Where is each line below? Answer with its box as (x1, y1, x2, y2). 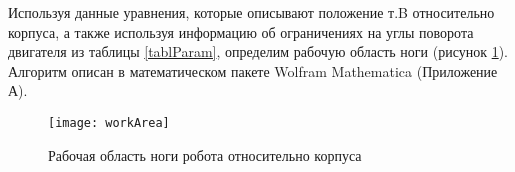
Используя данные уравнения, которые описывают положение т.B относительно (8, 2, 495, 22)
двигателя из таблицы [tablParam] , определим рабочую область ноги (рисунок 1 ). (8, 41, 509, 62)
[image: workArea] (48, 115, 170, 130)
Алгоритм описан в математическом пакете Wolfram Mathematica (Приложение (8, 60, 498, 81)
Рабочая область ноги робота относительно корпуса (48, 144, 362, 165)
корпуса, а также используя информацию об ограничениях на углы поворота (8, 21, 474, 42)
